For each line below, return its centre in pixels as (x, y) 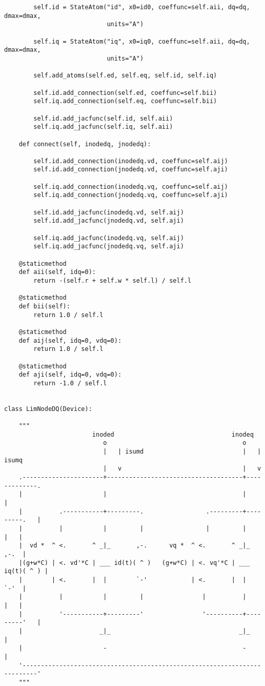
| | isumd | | (182, 452)
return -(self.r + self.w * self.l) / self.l (113, 281)
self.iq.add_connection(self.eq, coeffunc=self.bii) (125, 101)
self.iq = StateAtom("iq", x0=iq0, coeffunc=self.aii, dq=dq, (142, 41)
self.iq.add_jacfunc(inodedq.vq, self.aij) (109, 238)
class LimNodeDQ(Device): (48, 409)
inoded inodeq (173, 434)
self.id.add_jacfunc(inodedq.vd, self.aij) (109, 212)
